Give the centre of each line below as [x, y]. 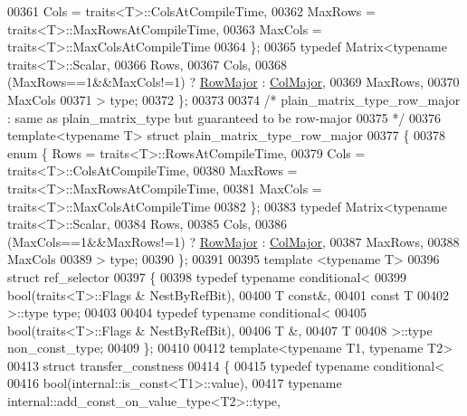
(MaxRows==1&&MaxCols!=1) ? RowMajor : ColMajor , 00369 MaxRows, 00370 [233, 82]
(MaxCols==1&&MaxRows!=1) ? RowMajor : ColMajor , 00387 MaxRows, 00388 [233, 241]
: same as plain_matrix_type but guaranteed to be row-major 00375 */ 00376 [224, 117]
